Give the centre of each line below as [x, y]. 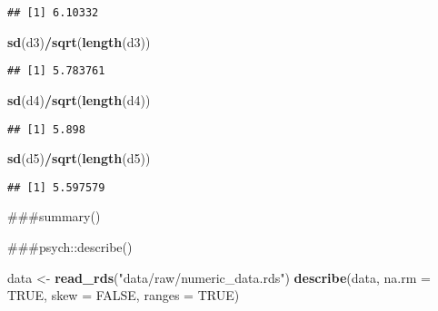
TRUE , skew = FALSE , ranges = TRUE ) [124, 295]
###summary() [54, 216]
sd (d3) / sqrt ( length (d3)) [79, 41]
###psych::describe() [70, 247]
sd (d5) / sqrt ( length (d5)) [79, 158]
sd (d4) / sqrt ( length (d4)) [79, 99]
